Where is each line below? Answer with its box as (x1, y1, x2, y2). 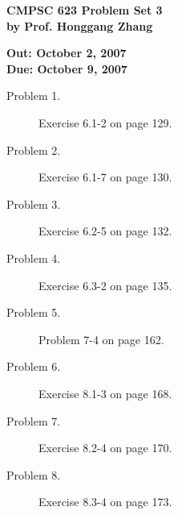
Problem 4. (6, 249, 61, 266)
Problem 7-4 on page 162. (38, 330, 164, 347)
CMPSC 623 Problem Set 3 (6, 2, 163, 18)
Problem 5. (6, 304, 61, 321)
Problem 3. (6, 195, 61, 212)
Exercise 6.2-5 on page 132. (38, 222, 172, 239)
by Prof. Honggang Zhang (6, 17, 153, 34)
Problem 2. (6, 141, 61, 158)
